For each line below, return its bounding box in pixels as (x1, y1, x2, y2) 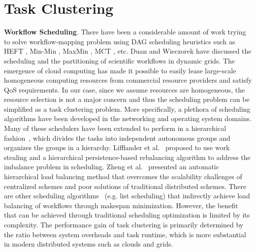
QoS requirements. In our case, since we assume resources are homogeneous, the (4, 84, 245, 94)
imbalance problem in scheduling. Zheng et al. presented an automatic (4, 161, 219, 172)
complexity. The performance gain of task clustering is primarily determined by (4, 220, 244, 229)
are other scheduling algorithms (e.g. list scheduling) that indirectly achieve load (4, 190, 250, 201)
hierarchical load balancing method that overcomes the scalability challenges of (4, 171, 242, 182)
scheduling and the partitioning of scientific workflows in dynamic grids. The (4, 55, 235, 65)
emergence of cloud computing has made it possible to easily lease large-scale (4, 65, 236, 75)
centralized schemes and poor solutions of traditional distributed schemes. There (4, 181, 247, 191)
